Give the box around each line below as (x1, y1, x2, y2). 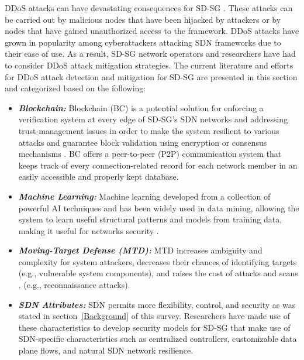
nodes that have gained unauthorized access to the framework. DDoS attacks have (5, 25, 299, 37)
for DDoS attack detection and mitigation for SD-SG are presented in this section (5, 70, 298, 83)
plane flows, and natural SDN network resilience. (18, 344, 194, 356)
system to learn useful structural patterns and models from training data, (18, 213, 282, 225)
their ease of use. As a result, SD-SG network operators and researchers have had (5, 47, 296, 60)
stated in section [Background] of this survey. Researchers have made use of (18, 310, 291, 322)
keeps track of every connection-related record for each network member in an (18, 159, 298, 171)
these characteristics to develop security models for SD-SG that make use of (18, 321, 291, 333)
